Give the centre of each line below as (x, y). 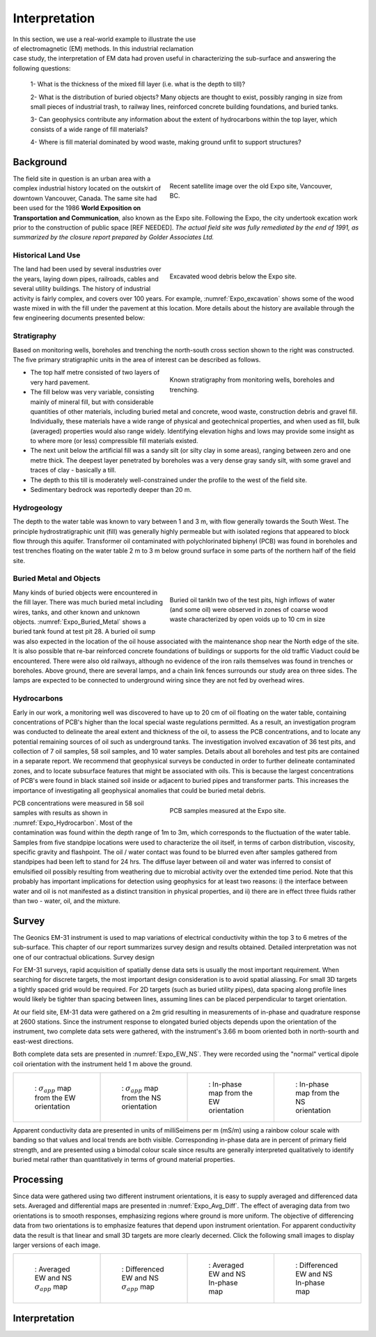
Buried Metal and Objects (57, 578)
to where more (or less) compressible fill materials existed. (114, 441)
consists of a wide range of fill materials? (89, 129)
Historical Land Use (47, 255)
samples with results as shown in (60, 813)
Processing (38, 1179)
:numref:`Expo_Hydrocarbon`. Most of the (73, 823)
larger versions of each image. (57, 1245)
